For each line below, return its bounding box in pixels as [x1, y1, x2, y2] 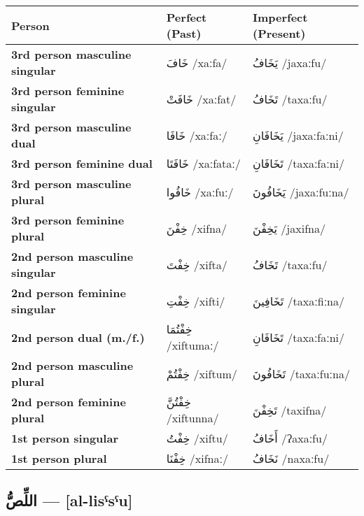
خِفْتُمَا [166, 321, 192, 337]
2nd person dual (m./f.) [11, 329, 145, 345]
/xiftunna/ [166, 410, 219, 426]
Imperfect [252, 9, 308, 25]
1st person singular [11, 430, 118, 446]
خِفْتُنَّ [166, 394, 191, 410]
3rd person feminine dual [11, 155, 153, 171]
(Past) [166, 25, 202, 41]
